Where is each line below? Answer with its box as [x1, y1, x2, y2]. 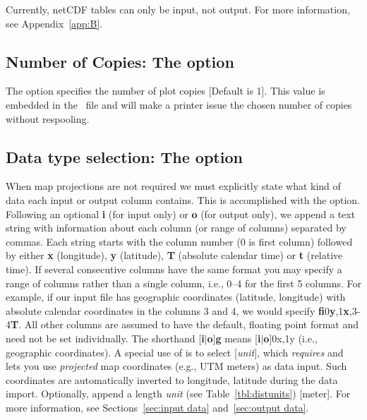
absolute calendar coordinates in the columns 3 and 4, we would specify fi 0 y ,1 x [6, 303, 349, 318]
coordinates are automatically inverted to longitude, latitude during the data [6, 372, 338, 387]
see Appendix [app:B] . [6, 16, 103, 30]
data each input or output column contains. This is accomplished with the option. [6, 192, 361, 207]
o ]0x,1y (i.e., [263, 330, 318, 345]
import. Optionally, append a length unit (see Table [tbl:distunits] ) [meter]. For [6, 386, 351, 401]
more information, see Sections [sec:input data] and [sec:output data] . [6, 400, 309, 414]
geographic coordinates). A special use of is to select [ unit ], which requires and [6, 344, 344, 359]
